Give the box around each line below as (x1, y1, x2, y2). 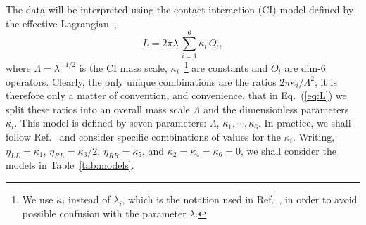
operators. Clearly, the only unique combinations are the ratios (6, 74, 277, 89)
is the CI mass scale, (79, 60, 168, 75)
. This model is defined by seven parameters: (14, 115, 207, 130)
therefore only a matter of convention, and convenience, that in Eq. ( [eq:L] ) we (6, 88, 347, 103)
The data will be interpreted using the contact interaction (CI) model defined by (6, 2, 354, 16)
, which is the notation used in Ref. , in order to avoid (122, 191, 358, 206)
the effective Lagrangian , (6, 15, 117, 30)
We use (22, 191, 53, 206)
